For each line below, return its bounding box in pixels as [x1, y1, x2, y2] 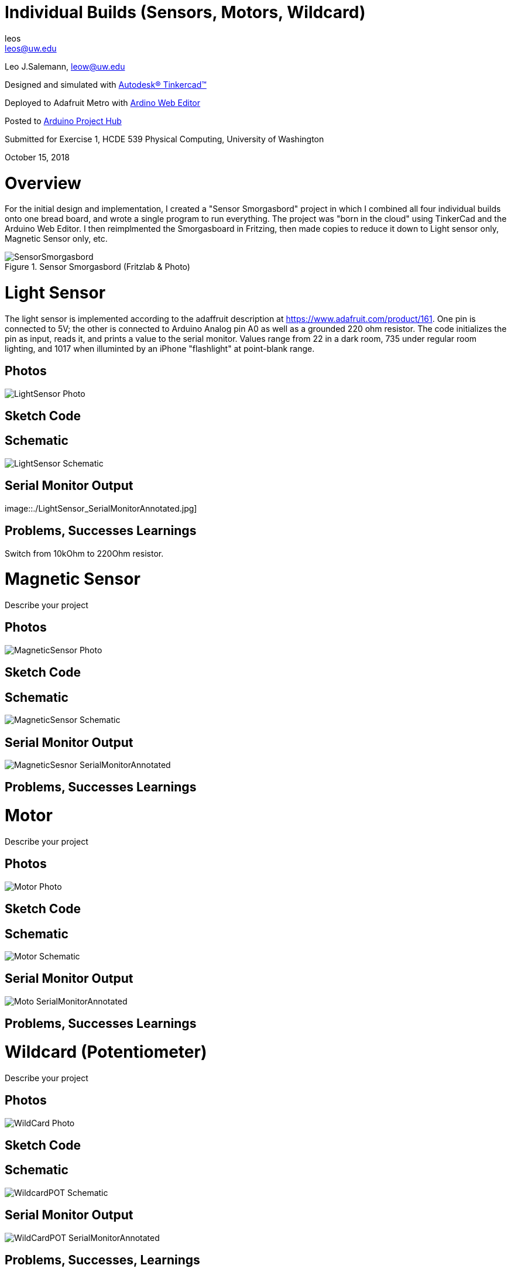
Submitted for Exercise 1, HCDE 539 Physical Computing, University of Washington [5, 133, 324, 144]
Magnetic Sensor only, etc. [5, 234, 108, 244]
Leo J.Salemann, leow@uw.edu [5, 61, 125, 71]
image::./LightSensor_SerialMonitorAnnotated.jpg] [5, 503, 197, 513]
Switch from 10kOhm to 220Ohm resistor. [5, 548, 164, 558]
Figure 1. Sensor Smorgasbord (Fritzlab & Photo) [5, 262, 190, 272]
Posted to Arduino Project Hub [5, 115, 122, 126]
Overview [5, 173, 81, 193]
